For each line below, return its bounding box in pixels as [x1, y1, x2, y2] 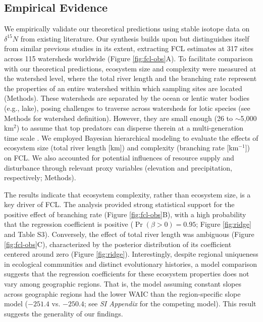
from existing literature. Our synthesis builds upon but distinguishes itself [20, 33, 249, 44]
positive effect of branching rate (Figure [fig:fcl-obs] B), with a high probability [4, 209, 246, 219]
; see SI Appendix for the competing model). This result [84, 298, 256, 309]
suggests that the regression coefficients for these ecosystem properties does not [4, 268, 249, 279]
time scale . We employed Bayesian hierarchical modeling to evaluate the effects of [4, 132, 258, 143]
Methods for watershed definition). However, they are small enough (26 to [4, 112, 233, 123]
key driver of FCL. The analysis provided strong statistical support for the [4, 199, 235, 210]
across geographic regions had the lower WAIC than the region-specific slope [4, 288, 241, 299]
